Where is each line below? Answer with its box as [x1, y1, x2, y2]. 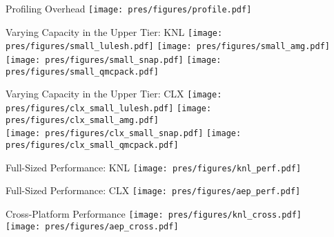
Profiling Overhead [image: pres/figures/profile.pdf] [6, 1, 252, 15]
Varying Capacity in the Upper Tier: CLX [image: [6, 86, 222, 101]
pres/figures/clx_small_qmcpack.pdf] [6, 140, 179, 150]
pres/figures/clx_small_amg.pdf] [6, 115, 159, 125]
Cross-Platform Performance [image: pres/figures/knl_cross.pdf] [6, 206, 302, 220]
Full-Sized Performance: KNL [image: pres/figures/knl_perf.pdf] [6, 160, 302, 174]
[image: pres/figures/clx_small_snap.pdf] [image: [6, 129, 242, 139]
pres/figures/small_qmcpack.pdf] [6, 66, 159, 77]
